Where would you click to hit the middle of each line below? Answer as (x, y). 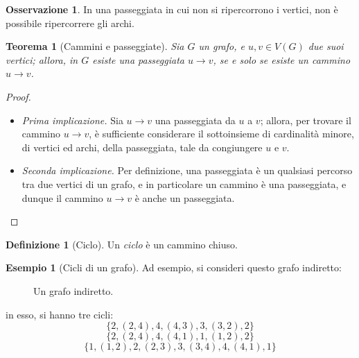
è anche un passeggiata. (185, 197)
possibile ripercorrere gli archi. (70, 23)
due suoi (326, 46)
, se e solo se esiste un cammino (282, 59)
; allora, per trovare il (306, 120)
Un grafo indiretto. (73, 290)
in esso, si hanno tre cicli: (60, 314)
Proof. (18, 96)
